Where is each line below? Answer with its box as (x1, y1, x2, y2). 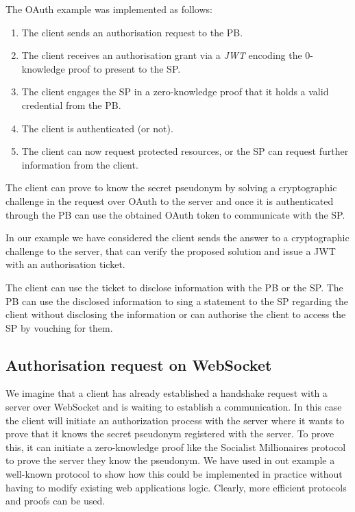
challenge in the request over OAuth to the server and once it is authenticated (5, 193, 334, 208)
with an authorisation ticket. (5, 257, 125, 271)
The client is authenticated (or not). (21, 121, 173, 135)
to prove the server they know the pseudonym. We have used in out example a (5, 453, 335, 467)
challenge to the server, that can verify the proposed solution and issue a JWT (5, 243, 336, 258)
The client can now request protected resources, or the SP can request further (21, 144, 349, 158)
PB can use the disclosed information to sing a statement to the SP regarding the (5, 293, 349, 308)
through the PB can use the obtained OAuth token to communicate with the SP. (5, 207, 345, 221)
